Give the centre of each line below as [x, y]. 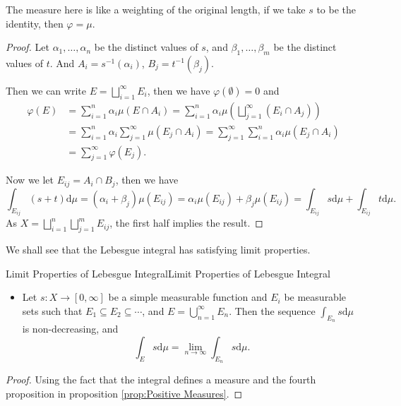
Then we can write [46, 90]
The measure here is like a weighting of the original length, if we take [156, 9]
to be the [336, 9]
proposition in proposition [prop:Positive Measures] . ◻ [124, 393]
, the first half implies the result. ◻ [186, 223]
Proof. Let [28, 47]
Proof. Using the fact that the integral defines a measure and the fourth [161, 379]
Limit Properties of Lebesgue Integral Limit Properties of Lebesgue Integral [168, 273]
